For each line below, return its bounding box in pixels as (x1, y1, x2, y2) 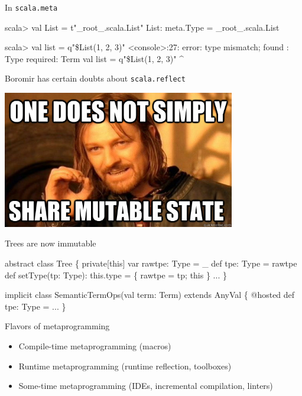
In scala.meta (5, 1, 58, 13)
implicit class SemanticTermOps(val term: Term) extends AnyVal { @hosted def (5, 288, 295, 301)
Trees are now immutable (5, 237, 96, 249)
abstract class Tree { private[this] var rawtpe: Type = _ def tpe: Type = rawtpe (5, 257, 297, 270)
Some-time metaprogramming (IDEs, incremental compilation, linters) (18, 379, 273, 392)
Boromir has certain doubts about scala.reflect (5, 72, 186, 85)
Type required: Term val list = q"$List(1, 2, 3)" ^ (5, 52, 184, 64)
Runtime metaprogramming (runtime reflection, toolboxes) (18, 359, 232, 372)
